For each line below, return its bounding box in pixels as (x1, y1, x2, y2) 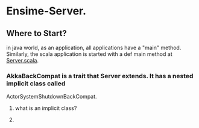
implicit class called (6, 79, 66, 88)
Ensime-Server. (6, 4, 86, 18)
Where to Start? (6, 28, 68, 38)
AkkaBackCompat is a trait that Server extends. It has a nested (6, 72, 194, 80)
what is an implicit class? (14, 105, 77, 112)
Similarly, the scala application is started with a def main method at (6, 50, 173, 58)
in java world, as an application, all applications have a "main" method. (6, 44, 182, 51)
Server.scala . (6, 57, 39, 64)
